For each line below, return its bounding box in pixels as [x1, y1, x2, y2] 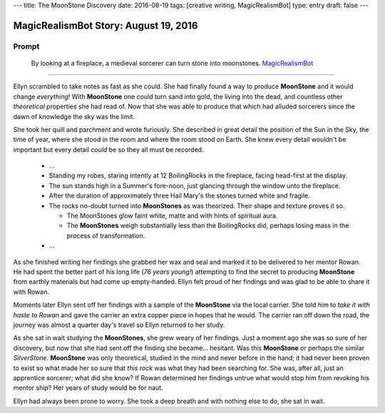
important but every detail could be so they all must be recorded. [13, 145, 204, 153]
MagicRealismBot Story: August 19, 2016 [13, 19, 198, 31]
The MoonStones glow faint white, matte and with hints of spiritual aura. [66, 211, 278, 220]
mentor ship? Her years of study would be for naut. [13, 384, 163, 392]
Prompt [13, 41, 40, 51]
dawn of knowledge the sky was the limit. [13, 112, 135, 121]
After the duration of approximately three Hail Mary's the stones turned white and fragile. [48, 191, 310, 200]
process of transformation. [66, 231, 145, 240]
